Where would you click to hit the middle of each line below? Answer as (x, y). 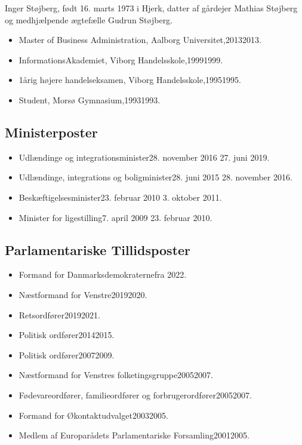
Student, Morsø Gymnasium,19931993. (90, 99)
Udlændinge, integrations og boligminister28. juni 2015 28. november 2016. (155, 177)
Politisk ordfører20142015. (67, 335)
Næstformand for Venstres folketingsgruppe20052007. (116, 375)
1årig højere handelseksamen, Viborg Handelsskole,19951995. (130, 80)
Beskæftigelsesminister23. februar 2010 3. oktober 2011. (120, 197)
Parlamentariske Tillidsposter (98, 249)
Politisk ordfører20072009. (67, 355)
